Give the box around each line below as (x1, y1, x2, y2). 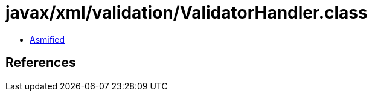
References (5, 55, 76, 71)
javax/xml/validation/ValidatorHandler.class (5, 2, 368, 23)
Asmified (30, 34, 65, 45)
